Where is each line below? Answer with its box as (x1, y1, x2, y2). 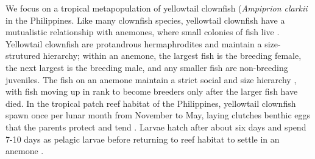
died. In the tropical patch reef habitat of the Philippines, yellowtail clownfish (5, 96, 296, 109)
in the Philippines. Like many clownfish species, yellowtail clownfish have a (5, 13, 285, 26)
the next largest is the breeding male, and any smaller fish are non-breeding (5, 61, 288, 73)
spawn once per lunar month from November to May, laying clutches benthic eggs (5, 109, 311, 121)
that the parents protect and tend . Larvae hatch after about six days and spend (5, 120, 306, 133)
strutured (5, 49, 40, 62)
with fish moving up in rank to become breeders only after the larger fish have (5, 85, 298, 98)
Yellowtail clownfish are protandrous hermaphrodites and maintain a (5, 37, 262, 50)
